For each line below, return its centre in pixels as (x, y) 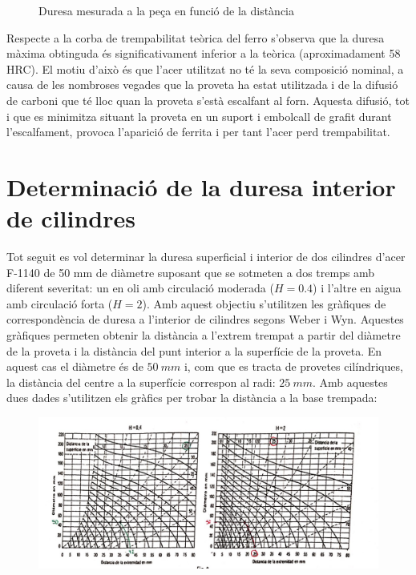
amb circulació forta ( (60, 303)
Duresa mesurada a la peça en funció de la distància (166, 10)
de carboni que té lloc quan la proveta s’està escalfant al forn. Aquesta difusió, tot (208, 100)
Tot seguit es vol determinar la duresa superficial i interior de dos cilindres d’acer (206, 257)
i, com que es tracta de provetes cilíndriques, (293, 366)
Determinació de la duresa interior (201, 186)
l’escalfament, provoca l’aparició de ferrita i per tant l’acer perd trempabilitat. (198, 132)
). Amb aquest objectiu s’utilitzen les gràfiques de (264, 303)
